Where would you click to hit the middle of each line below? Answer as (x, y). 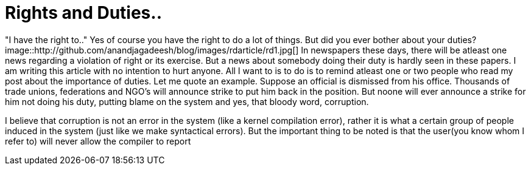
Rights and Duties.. (83, 13)
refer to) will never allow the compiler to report (98, 141)
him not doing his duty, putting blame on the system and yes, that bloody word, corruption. (187, 101)
